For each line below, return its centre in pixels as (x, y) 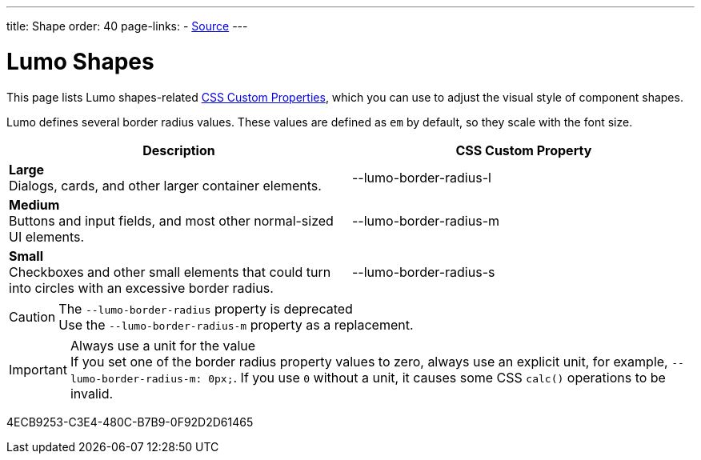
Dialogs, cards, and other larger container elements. (165, 185)
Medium (34, 204)
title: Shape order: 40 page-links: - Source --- (127, 26)
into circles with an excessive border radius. (141, 288)
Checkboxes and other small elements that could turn (170, 272)
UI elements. (47, 236)
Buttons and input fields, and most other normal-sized (171, 220)
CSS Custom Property (524, 150)
